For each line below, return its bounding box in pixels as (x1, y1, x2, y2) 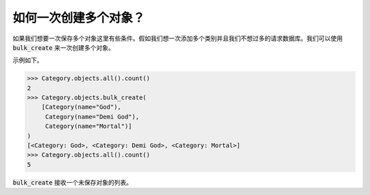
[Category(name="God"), (41, 103, 121, 111)
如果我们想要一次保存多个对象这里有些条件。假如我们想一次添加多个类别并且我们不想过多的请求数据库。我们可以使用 (12, 34, 343, 42)
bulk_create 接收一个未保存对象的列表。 (12, 178, 133, 186)
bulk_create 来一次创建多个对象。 (12, 43, 114, 51)
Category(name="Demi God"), (45, 113, 140, 120)
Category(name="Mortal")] (45, 122, 133, 130)
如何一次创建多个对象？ (12, 10, 145, 25)
